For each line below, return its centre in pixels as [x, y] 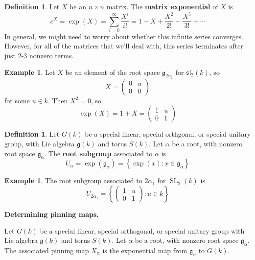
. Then [58, 100]
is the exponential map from [145, 250]
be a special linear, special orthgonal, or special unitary [168, 134]
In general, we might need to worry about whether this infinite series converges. [124, 36]
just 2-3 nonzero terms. [39, 56]
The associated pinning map [47, 250]
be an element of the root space [113, 72]
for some [17, 100]
